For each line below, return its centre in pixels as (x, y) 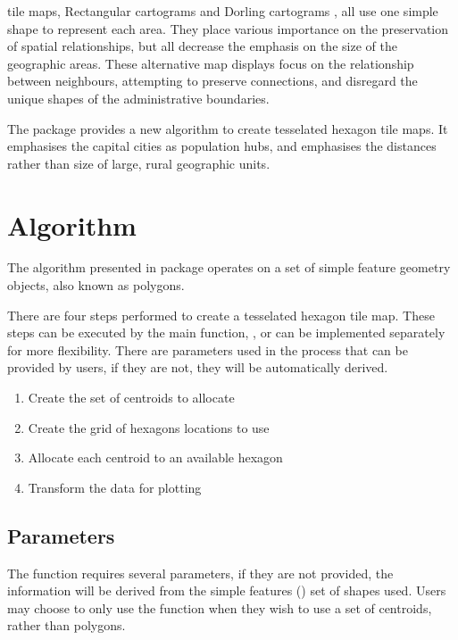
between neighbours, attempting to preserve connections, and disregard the (212, 81)
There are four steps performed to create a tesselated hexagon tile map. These (221, 315)
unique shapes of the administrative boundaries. (138, 98)
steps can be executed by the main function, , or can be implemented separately (226, 332)
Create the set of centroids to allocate (131, 398)
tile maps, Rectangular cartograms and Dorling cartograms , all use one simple (223, 11)
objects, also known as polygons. (96, 285)
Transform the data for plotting (115, 487)
